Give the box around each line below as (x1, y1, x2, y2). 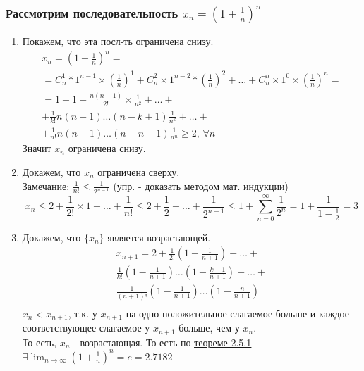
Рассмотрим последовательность (6, 4, 178, 21)
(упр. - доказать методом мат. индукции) (113, 178, 289, 193)
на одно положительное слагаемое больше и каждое (126, 306, 349, 320)
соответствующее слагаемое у (22, 320, 150, 335)
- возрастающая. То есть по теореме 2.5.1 (73, 334, 252, 349)
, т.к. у (68, 306, 97, 320)
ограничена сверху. (97, 165, 180, 180)
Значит (22, 141, 51, 156)
